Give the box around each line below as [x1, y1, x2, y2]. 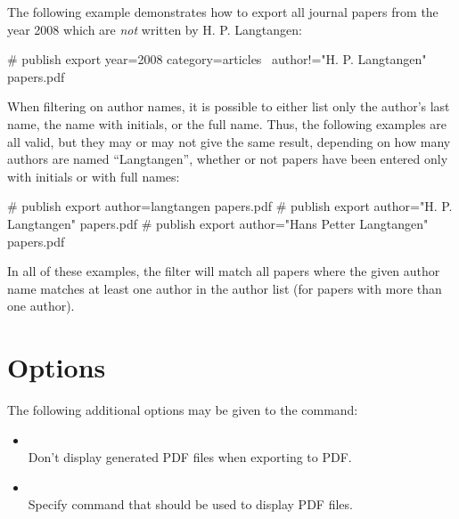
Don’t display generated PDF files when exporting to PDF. [28, 448, 352, 466]
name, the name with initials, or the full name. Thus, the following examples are [7, 114, 447, 133]
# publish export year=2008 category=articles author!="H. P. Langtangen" [7, 50, 427, 69]
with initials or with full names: [7, 166, 180, 185]
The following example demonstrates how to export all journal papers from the [7, 3, 439, 20]
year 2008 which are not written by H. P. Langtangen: [7, 20, 302, 38]
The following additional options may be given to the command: [7, 401, 358, 419]
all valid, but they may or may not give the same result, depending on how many [7, 132, 451, 150]
